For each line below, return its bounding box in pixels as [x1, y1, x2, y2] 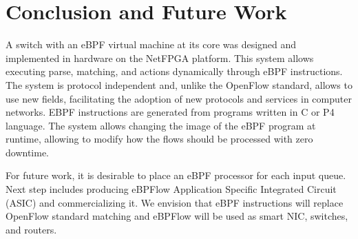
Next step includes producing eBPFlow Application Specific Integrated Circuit [6, 182, 337, 196]
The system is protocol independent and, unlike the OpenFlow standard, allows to [6, 77, 352, 92]
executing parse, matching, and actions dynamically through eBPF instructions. [6, 64, 343, 79]
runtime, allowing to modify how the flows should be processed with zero [6, 132, 313, 146]
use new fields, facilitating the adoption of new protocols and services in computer [6, 91, 352, 105]
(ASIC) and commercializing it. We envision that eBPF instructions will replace [6, 195, 344, 209]
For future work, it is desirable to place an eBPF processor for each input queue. [6, 168, 346, 183]
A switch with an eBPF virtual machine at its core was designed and [6, 37, 297, 52]
